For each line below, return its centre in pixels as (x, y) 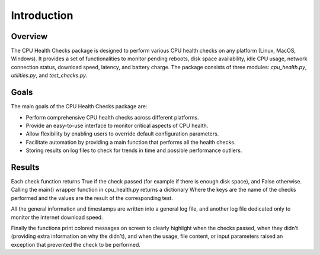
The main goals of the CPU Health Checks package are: (79, 106)
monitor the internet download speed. (57, 217)
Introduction (42, 15)
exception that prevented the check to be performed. (76, 244)
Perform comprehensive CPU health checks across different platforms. (112, 117)
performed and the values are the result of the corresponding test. (92, 198)
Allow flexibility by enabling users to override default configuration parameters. (122, 134)
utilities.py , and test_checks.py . (49, 75)
